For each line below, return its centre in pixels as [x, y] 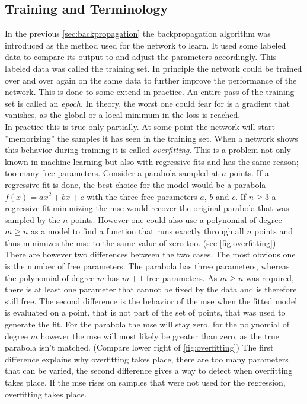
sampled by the [33, 219]
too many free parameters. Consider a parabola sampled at [112, 173]
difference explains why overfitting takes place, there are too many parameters [147, 359]
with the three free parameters [142, 196]
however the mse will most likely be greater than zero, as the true [160, 335]
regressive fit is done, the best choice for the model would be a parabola [135, 184]
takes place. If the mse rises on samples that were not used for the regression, [145, 382]
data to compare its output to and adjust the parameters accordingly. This [141, 57]
